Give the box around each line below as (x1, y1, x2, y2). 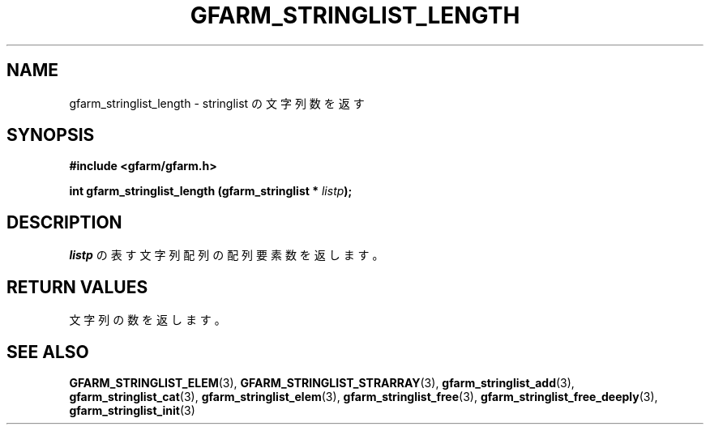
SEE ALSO (6, 341, 89, 362)
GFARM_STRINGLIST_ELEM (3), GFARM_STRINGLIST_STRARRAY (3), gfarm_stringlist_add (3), (69, 375, 575, 390)
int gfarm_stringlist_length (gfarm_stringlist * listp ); (69, 184, 353, 198)
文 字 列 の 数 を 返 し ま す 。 (69, 313, 226, 327)
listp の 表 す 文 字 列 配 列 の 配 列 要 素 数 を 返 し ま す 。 (69, 248, 384, 262)
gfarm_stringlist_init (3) (69, 403, 195, 417)
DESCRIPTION (6, 211, 122, 233)
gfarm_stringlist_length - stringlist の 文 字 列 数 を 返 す (69, 96, 365, 110)
